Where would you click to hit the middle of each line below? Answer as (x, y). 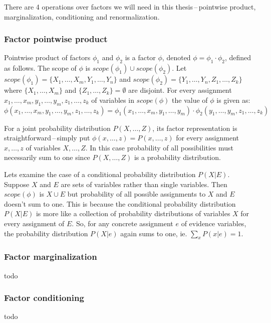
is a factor (140, 57)
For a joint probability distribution (57, 128)
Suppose (17, 184)
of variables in (113, 100)
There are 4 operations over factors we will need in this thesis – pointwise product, (130, 7)
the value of (190, 100)
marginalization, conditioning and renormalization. (82, 16)
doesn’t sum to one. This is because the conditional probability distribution (120, 203)
